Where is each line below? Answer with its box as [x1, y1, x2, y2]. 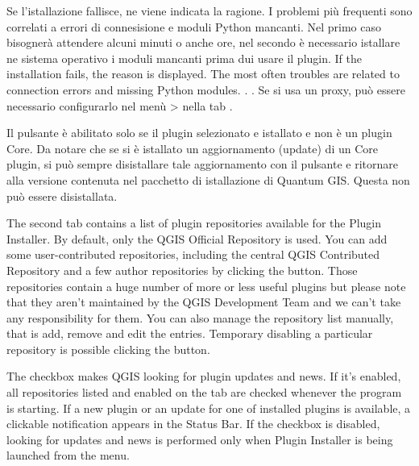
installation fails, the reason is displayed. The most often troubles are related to [6, 65, 400, 82]
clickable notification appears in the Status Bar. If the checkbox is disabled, [6, 415, 380, 432]
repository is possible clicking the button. [6, 340, 210, 357]
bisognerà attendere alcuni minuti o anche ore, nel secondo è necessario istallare [6, 34, 400, 51]
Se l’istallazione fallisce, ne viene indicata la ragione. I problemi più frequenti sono [6, 2, 413, 19]
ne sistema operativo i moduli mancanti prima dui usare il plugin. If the [6, 49, 362, 66]
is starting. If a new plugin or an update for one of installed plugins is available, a [6, 399, 411, 416]
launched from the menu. [6, 447, 130, 464]
